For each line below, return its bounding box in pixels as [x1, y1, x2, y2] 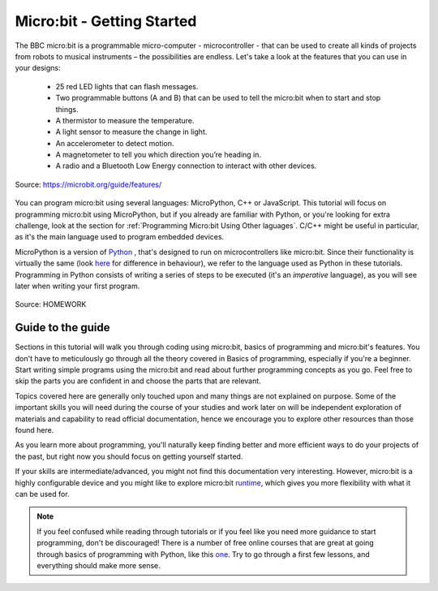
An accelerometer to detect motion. [55, 138, 174, 148]
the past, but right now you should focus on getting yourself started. [15, 451, 243, 461]
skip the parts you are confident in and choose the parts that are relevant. [15, 376, 261, 386]
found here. [15, 425, 54, 434]
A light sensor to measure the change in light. [55, 127, 208, 137]
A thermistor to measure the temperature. [55, 115, 195, 125]
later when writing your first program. [15, 281, 140, 291]
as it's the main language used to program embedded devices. [15, 232, 225, 242]
